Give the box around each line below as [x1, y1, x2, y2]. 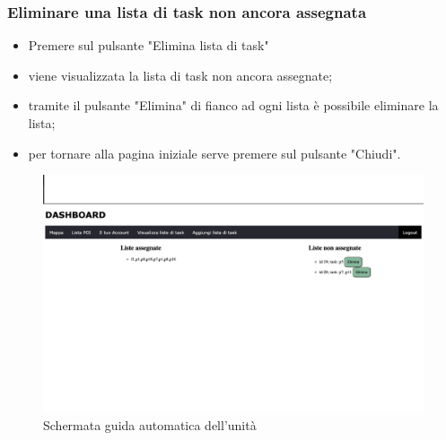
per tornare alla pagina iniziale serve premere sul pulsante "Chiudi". [28, 143, 401, 162]
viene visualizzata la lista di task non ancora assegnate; [28, 65, 333, 84]
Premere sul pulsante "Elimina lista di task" [28, 36, 269, 55]
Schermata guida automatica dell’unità [43, 415, 257, 434]
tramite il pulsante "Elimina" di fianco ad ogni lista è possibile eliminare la [28, 96, 439, 115]
